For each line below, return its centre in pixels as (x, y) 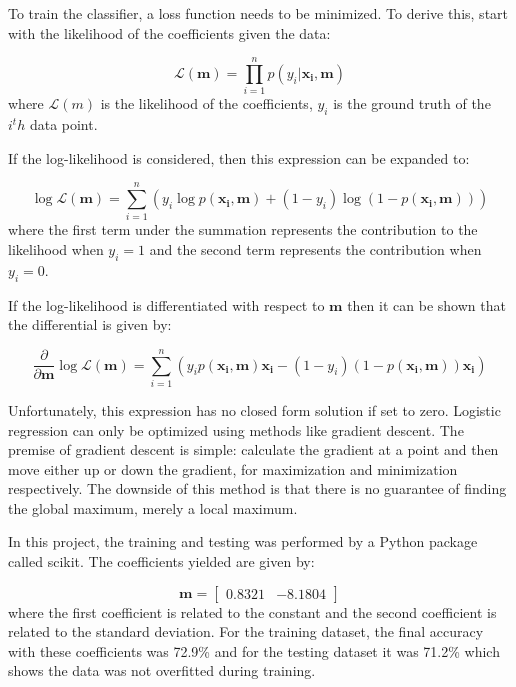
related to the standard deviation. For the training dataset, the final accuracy (246, 631)
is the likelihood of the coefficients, (206, 103)
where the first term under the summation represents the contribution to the (243, 229)
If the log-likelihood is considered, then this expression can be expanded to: (239, 157)
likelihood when (56, 249)
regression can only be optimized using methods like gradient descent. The (236, 429)
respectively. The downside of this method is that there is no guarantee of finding (257, 488)
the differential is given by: (90, 324)
